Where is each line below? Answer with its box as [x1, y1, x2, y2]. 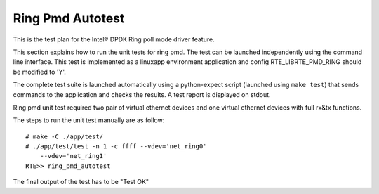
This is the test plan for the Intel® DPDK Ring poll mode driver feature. [13, 35, 215, 44]
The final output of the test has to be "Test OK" [13, 178, 149, 186]
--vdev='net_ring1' [39, 152, 107, 160]
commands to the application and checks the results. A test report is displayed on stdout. [13, 90, 271, 98]
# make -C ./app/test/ [25, 132, 104, 141]
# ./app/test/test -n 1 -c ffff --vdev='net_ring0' [25, 143, 207, 150]
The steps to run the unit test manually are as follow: [13, 116, 165, 124]
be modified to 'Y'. [13, 67, 67, 76]
